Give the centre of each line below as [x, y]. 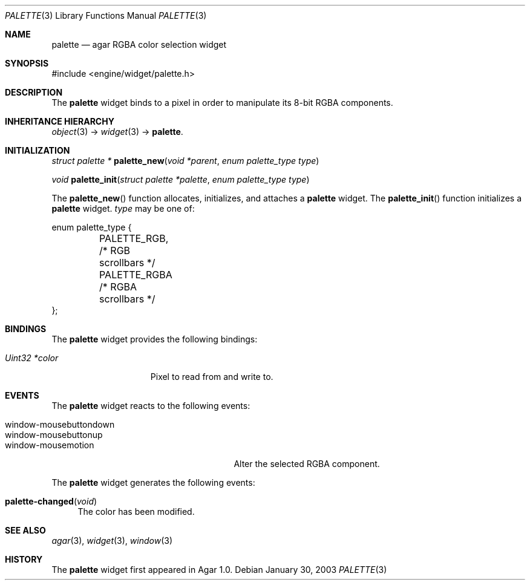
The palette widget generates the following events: [153, 482]
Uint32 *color [32, 358]
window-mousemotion [50, 445]
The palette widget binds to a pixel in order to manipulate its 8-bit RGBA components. [222, 103]
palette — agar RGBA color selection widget [139, 44]
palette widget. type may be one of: [123, 208]
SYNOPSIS [27, 63]
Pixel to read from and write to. [212, 377]
